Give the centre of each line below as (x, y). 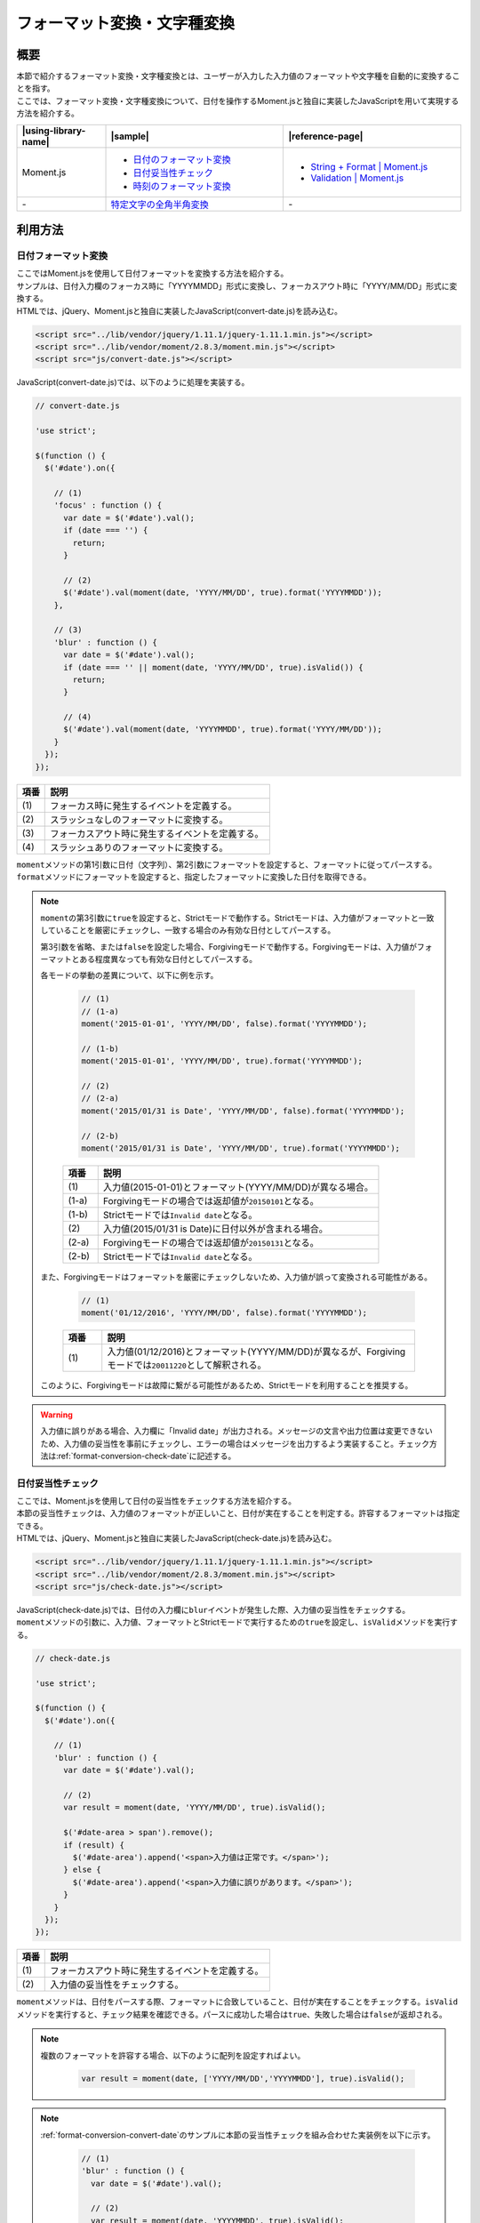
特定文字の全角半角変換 (160, 205)
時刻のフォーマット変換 (182, 186)
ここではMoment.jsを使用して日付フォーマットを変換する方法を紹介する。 (152, 273)
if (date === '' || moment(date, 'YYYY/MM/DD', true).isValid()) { (213, 667)
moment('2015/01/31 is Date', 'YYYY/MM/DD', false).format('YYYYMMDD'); (243, 1111)
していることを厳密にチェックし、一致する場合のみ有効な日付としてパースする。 (188, 930)
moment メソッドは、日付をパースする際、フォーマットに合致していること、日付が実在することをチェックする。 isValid (237, 2002)
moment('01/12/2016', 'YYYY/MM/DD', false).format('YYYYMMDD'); (224, 1313)
